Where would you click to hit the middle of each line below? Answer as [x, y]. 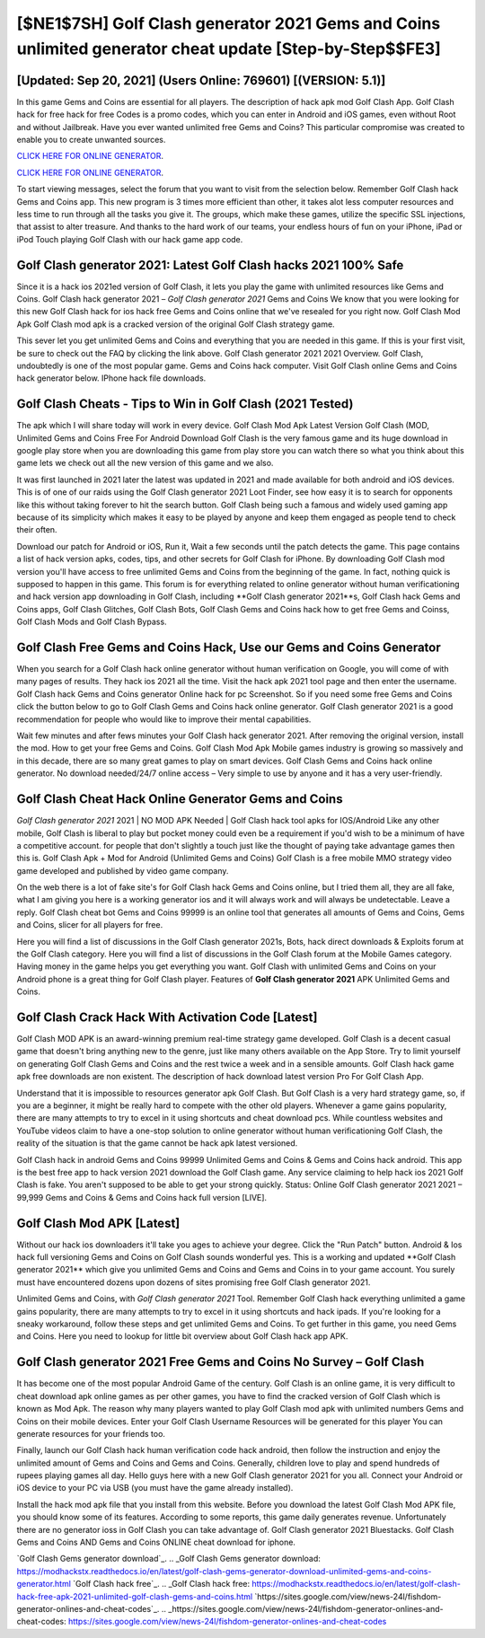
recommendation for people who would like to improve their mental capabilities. [164, 719]
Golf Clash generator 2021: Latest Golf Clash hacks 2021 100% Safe [210, 265]
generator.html [44, 1584]
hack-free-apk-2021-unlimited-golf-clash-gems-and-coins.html [135, 1596]
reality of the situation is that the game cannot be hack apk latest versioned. [157, 1143]
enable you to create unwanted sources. [91, 140]
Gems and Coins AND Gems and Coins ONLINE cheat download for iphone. [156, 1542]
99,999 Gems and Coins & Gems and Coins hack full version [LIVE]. [142, 1197]
